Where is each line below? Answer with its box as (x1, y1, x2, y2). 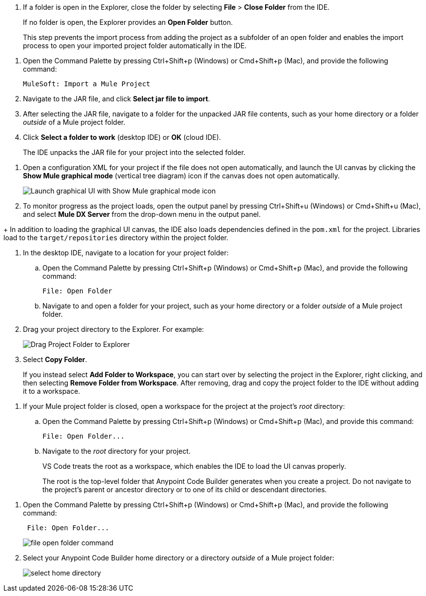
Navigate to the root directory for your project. (42, 447, 191, 455)
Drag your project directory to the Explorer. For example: (23, 325, 204, 333)
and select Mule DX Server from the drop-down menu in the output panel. (23, 210, 261, 218)
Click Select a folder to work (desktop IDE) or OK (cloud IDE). (23, 133, 221, 141)
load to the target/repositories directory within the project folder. (3, 233, 229, 242)
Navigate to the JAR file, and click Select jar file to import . (23, 95, 210, 103)
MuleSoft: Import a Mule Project (23, 80, 151, 88)
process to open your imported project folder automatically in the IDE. (23, 41, 247, 50)
